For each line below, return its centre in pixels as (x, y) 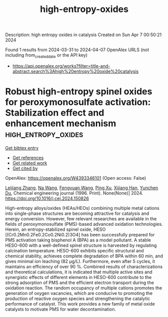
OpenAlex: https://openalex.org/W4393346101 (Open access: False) (76, 178)
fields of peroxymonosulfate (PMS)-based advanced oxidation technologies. (84, 224)
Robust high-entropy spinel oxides (79, 92)
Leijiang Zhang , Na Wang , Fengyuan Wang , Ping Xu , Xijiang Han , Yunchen (82, 188)
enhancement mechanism (61, 123)
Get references (28, 157)
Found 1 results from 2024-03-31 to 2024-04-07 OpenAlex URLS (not (77, 50)
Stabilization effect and (55, 113)
